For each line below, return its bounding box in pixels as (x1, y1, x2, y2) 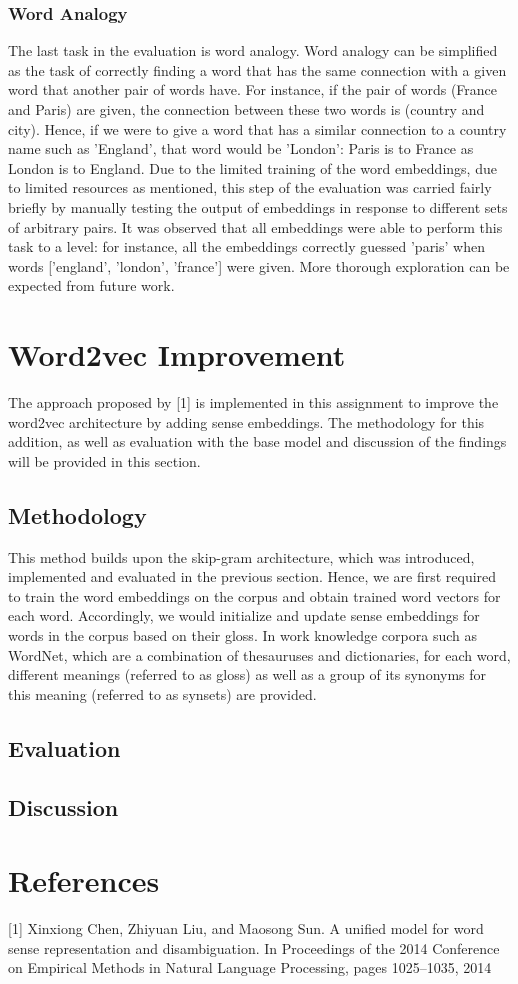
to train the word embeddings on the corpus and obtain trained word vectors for (8, 585, 501, 606)
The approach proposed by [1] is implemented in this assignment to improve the (8, 392, 499, 413)
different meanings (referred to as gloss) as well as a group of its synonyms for (8, 664, 487, 685)
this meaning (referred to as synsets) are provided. (8, 683, 317, 704)
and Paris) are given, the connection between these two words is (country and (8, 99, 485, 119)
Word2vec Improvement (8, 334, 346, 375)
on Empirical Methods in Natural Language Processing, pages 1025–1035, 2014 (8, 957, 492, 978)
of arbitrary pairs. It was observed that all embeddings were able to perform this (8, 216, 503, 237)
